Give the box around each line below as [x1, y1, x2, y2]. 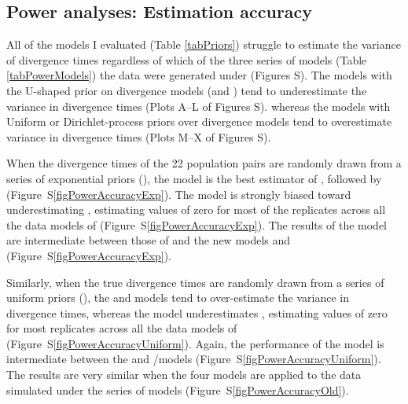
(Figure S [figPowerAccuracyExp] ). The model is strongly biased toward [6, 185, 351, 202]
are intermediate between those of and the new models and [6, 232, 291, 248]
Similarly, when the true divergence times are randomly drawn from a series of [6, 274, 384, 290]
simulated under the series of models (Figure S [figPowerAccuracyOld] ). [6, 381, 349, 398]
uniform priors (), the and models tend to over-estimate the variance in [6, 289, 349, 306]
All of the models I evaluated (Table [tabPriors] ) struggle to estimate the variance [6, 36, 401, 53]
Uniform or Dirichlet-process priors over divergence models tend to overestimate [6, 113, 392, 130]
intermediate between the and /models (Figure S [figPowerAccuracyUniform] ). [6, 351, 381, 367]
